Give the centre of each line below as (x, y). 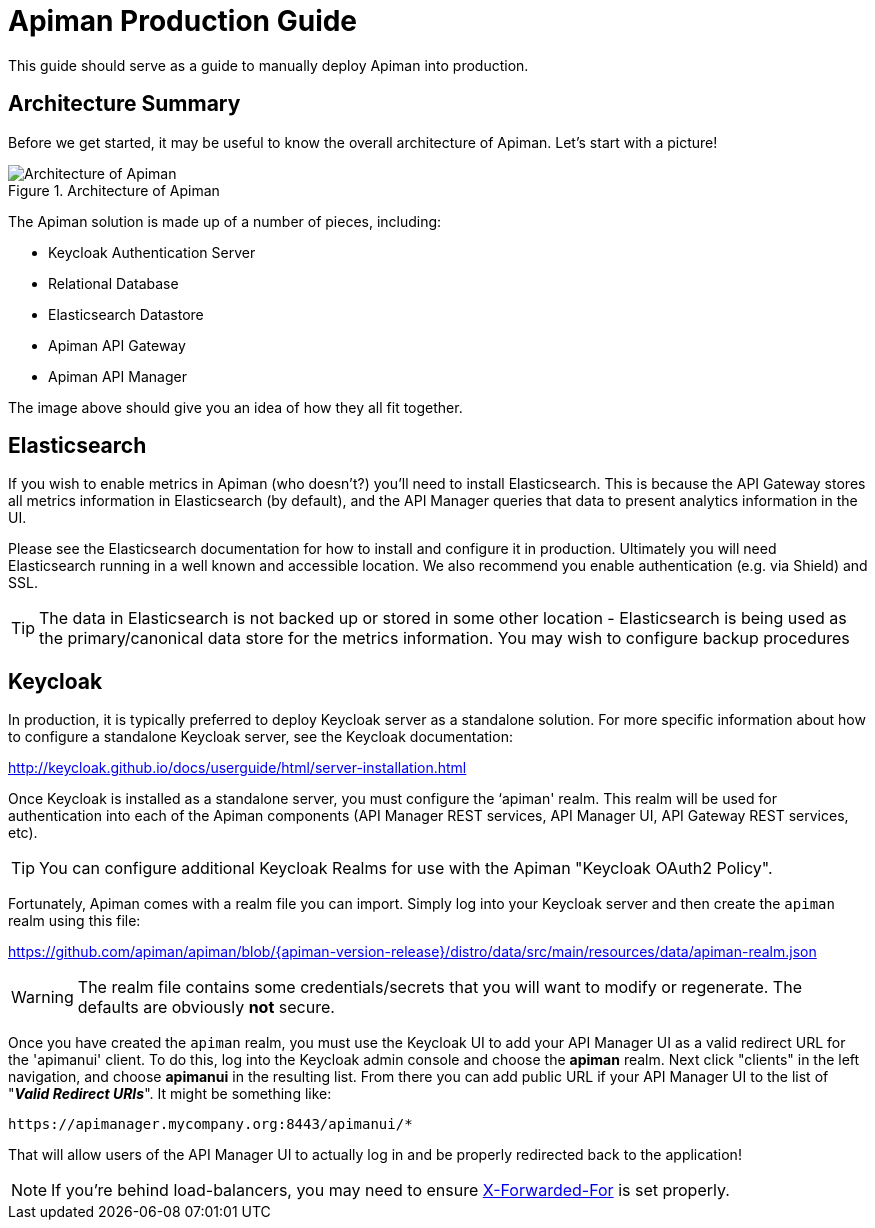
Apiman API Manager (117, 376)
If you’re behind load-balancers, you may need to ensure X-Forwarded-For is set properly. (390, 1190)
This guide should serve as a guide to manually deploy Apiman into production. (268, 65)
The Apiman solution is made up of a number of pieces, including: (225, 221)
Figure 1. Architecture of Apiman (114, 190)
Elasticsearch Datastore (126, 314)
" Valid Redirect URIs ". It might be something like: (170, 1094)
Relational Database (113, 283)
